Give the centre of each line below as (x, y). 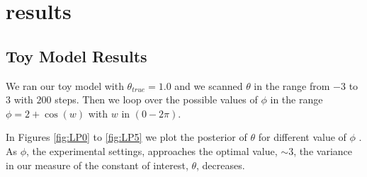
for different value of (302, 137)
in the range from (292, 85)
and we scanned (209, 85)
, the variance (323, 150)
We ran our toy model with (65, 85)
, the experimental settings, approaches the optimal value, (152, 150)
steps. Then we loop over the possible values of (156, 99)
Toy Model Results (77, 56)
